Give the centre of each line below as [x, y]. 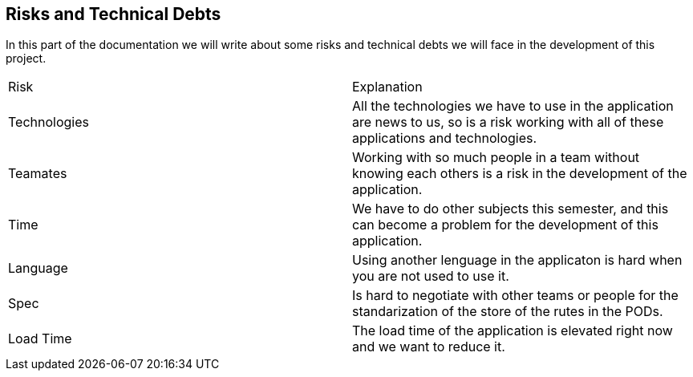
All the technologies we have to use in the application [513, 106]
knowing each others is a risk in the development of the [520, 174]
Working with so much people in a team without [496, 158]
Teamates [38, 174]
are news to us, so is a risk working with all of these [508, 122]
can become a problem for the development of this [505, 225]
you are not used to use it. [431, 276]
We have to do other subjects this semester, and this [511, 209]
